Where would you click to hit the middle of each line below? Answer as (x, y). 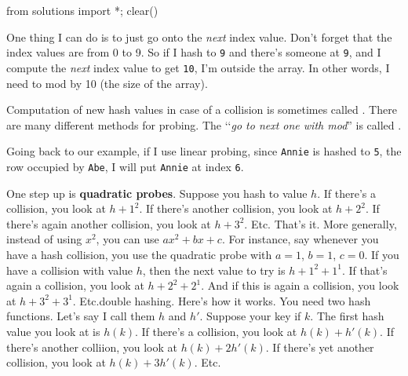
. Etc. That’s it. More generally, (321, 223)
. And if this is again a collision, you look (300, 285)
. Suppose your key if (250, 316)
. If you (382, 254)
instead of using (44, 239)
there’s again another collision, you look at (109, 223)
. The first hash (347, 316)
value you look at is (53, 331)
